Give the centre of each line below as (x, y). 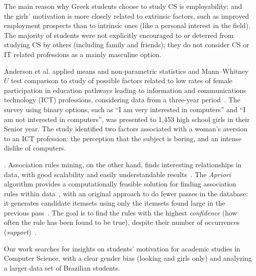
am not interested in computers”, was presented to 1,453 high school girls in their (127, 119)
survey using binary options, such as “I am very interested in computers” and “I (125, 109)
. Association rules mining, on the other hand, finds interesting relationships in (123, 164)
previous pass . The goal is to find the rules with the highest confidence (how (121, 212)
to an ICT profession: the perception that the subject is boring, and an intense (123, 138)
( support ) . (20, 232)
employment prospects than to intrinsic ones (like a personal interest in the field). (127, 25)
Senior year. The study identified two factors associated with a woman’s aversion (126, 129)
